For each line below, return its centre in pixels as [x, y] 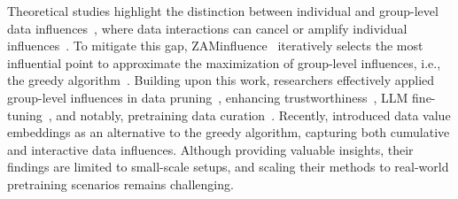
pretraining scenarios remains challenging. [120, 184]
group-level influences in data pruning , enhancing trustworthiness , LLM [208, 97]
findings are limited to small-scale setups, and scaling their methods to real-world [228, 167]
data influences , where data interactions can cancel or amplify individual [207, 28]
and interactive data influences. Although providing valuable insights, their [210, 149]
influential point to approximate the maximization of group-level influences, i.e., [224, 62]
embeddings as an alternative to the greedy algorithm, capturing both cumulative [229, 132]
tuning [25, 115]
